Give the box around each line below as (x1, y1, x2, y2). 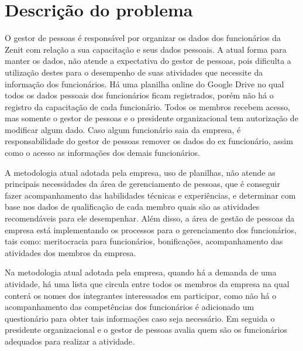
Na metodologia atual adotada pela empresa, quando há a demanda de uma (5, 266, 277, 278)
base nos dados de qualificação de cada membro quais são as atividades (5, 200, 260, 213)
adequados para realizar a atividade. (5, 335, 135, 347)
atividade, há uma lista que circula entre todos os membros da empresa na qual (5, 278, 290, 289)
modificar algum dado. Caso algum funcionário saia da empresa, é (5, 123, 241, 135)
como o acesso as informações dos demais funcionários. (5, 146, 200, 159)
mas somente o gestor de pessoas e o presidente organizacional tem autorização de (5, 112, 298, 124)
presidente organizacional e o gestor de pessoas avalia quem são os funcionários (5, 323, 287, 336)
